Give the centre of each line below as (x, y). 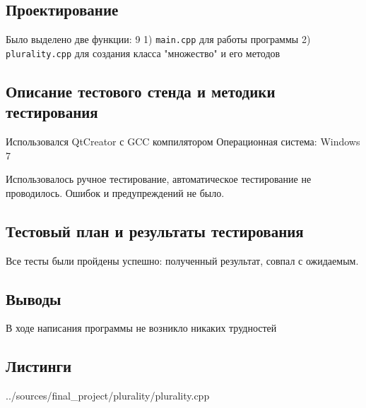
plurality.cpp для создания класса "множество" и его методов (143, 53)
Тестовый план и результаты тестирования (155, 230)
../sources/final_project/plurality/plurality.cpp (108, 396)
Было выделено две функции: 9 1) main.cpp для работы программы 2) (158, 39)
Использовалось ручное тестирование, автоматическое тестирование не (159, 179)
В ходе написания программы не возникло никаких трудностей (141, 328)
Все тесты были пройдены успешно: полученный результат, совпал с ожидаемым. (182, 260)
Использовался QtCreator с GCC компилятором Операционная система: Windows (183, 142)
